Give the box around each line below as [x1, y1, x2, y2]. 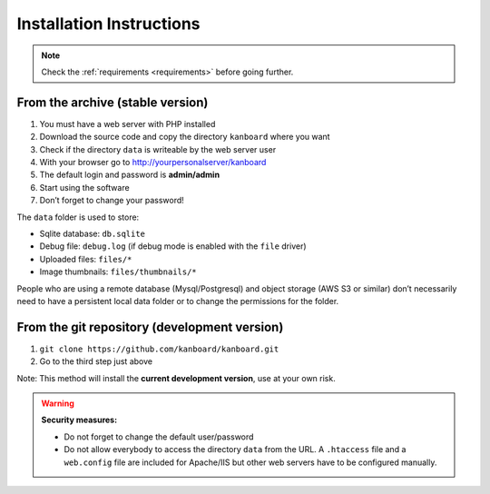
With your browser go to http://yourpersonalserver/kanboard [39, 157, 267, 168]
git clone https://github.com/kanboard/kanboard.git [39, 343, 279, 354]
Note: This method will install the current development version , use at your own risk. [16, 372, 336, 383]
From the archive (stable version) [16, 94, 209, 110]
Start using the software [39, 182, 131, 193]
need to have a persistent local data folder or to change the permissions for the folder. [16, 295, 339, 306]
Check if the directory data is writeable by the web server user [39, 143, 277, 154]
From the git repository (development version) [16, 319, 284, 335]
